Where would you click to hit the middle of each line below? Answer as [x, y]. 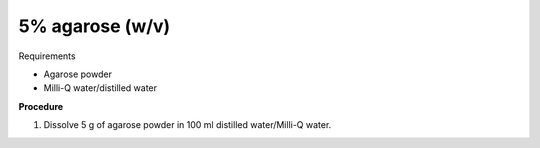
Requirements [47, 56]
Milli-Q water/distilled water [100, 88]
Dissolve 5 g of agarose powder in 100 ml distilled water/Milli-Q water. [187, 125]
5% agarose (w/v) [94, 26]
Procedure [41, 106]
